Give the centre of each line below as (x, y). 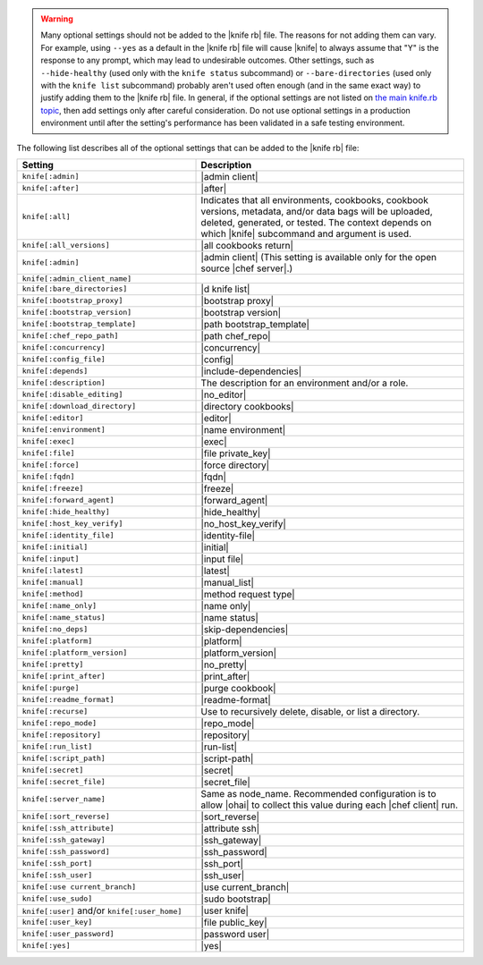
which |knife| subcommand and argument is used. (306, 233)
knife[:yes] (46, 946)
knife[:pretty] (53, 665)
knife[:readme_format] (68, 700)
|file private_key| (236, 453)
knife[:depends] (55, 371)
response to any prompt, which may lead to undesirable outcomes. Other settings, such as (208, 60)
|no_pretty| (224, 664)
